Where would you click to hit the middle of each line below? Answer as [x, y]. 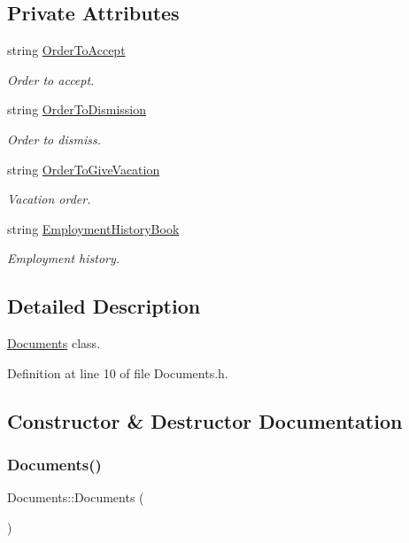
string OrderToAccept [66, 50]
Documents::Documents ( [76, 497]
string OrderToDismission [77, 109]
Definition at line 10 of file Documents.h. [118, 372]
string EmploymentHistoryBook [93, 228]
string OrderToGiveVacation [84, 169]
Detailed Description [104, 306]
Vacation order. [49, 199]
